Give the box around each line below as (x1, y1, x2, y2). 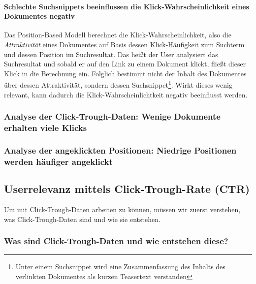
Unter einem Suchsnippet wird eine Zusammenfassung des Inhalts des (15, 261, 225, 272)
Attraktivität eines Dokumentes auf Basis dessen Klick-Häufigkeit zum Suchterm (4, 39, 245, 49)
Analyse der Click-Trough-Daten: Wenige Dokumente (4, 110, 221, 123)
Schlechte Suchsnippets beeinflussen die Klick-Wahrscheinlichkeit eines (4, 1, 249, 11)
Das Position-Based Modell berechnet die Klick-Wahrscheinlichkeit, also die (4, 30, 231, 40)
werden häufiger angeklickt (4, 155, 113, 167)
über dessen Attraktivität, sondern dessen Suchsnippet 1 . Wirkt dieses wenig (4, 78, 232, 90)
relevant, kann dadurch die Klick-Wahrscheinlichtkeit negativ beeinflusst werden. (4, 89, 248, 99)
